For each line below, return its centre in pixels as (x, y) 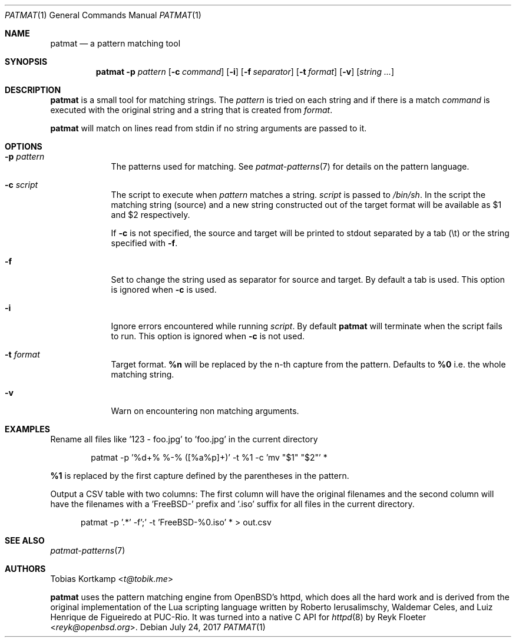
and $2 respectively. (150, 215)
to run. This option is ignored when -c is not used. (208, 336)
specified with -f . (144, 243)
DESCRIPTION (33, 90)
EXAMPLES (27, 429)
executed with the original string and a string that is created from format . (191, 110)
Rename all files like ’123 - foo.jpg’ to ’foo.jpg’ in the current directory (184, 439)
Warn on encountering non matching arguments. (205, 411)
